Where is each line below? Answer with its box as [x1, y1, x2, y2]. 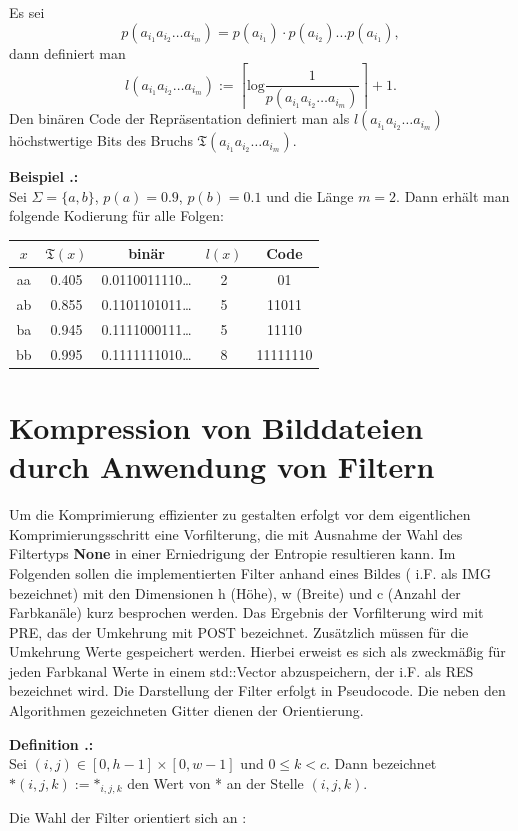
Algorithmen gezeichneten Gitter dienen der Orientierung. [9, 700, 364, 721]
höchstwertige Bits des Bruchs [9, 130, 193, 151]
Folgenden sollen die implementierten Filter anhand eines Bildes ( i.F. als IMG [9, 562, 491, 583]
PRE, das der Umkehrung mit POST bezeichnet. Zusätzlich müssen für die [9, 621, 469, 642]
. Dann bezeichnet [326, 753, 437, 774]
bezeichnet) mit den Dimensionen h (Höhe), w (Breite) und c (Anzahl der [9, 582, 461, 603]
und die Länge [266, 185, 354, 206]
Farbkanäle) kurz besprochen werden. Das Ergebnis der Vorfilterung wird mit [9, 602, 484, 623]
